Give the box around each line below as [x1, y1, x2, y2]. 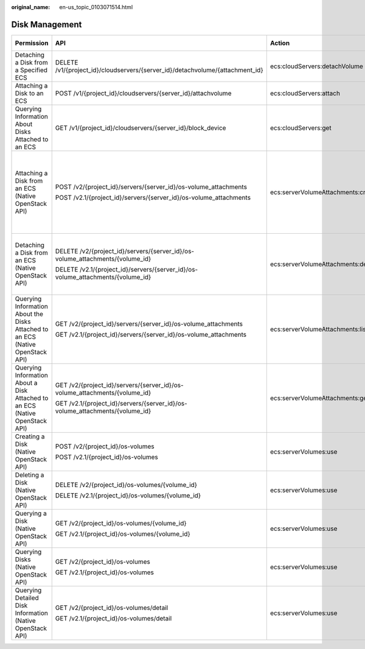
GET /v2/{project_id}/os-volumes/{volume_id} [55, 519, 187, 527]
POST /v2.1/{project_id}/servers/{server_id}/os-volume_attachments [55, 193, 251, 202]
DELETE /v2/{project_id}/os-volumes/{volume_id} [55, 480, 198, 489]
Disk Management [11, 19, 82, 30]
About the [15, 309, 44, 318]
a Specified [15, 66, 48, 74]
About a [15, 378, 38, 387]
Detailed [15, 594, 39, 602]
